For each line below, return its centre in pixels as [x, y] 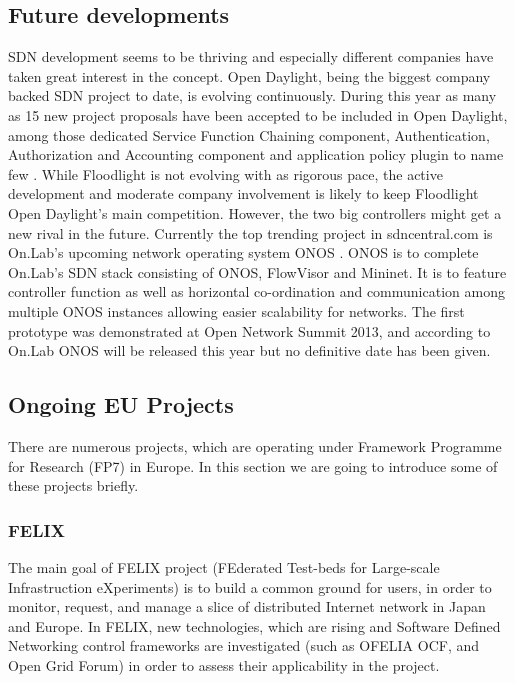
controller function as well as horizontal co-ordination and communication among [256, 291]
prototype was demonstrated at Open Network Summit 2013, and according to [249, 330]
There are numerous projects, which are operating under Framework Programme [255, 445]
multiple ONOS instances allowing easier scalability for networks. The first [236, 310]
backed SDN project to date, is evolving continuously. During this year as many [252, 95]
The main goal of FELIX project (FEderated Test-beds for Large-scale [224, 566]
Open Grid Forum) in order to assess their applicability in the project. [224, 664]
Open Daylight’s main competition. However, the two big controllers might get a [255, 212]
